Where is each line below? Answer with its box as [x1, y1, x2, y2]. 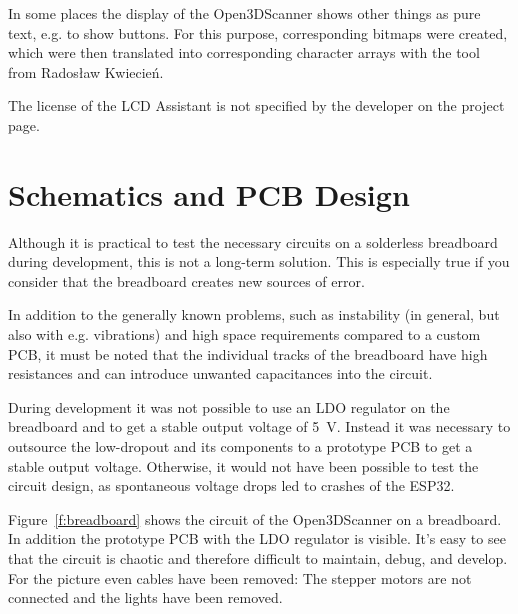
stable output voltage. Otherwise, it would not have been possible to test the [8, 455, 479, 476]
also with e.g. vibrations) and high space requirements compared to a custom [8, 324, 481, 345]
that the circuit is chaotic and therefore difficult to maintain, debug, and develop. [8, 548, 508, 568]
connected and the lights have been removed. [8, 587, 283, 608]
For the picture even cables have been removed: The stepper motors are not [8, 567, 472, 588]
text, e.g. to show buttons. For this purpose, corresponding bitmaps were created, [8, 22, 508, 43]
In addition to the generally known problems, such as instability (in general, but [8, 304, 500, 325]
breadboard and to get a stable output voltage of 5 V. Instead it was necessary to [8, 416, 511, 437]
